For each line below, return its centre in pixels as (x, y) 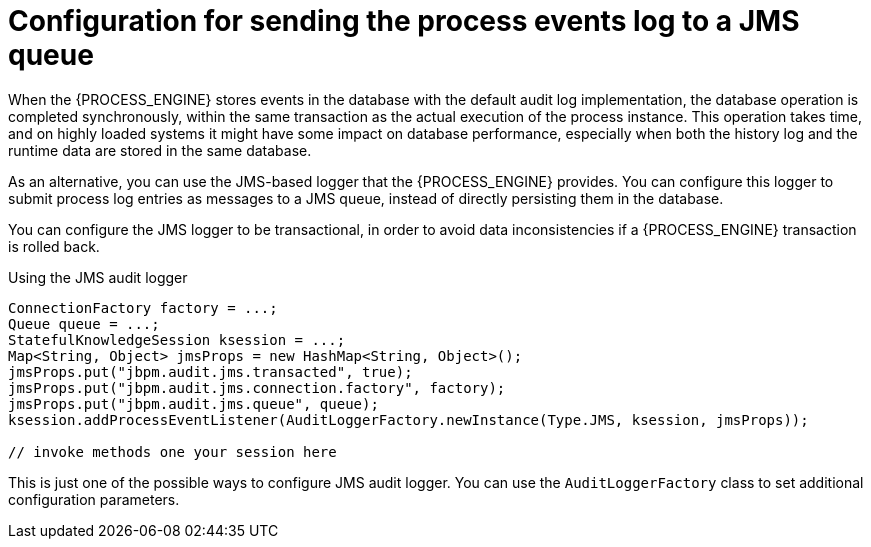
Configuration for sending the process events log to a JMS (404, 21)
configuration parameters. (94, 499)
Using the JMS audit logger (98, 277)
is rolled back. (54, 246)
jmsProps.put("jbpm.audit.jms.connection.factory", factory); (257, 387)
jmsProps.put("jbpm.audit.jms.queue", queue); (193, 403)
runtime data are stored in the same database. (160, 150)
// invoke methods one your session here (172, 451)
